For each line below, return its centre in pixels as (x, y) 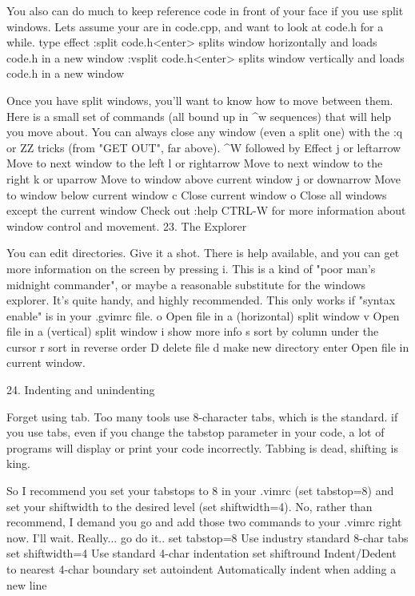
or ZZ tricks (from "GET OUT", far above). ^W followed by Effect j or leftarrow (204, 147)
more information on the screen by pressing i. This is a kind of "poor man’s (191, 268)
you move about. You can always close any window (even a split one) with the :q (205, 132)
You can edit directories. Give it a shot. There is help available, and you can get (203, 253)
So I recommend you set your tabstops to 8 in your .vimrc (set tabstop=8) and (200, 491)
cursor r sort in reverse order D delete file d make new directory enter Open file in (208, 346)
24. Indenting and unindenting (81, 390)
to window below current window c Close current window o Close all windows (197, 194)
